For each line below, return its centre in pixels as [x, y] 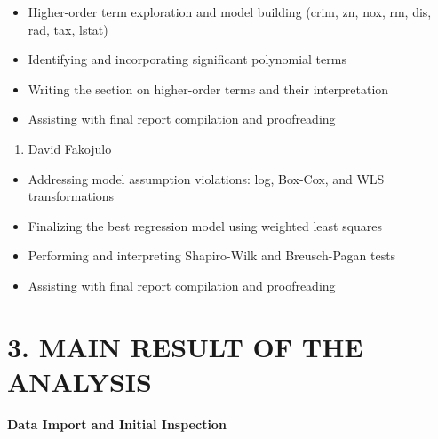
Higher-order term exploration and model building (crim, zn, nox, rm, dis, [230, 12]
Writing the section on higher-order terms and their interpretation [208, 88]
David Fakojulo [70, 148]
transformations [71, 196]
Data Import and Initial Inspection [117, 423]
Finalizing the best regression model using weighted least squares [205, 225]
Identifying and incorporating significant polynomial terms [187, 59]
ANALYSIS [80, 381]
